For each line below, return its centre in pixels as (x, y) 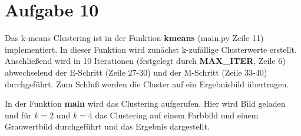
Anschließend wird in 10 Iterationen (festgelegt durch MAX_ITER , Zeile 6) (145, 61)
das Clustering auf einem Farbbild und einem (177, 115)
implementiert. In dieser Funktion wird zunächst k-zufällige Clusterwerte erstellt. (151, 49)
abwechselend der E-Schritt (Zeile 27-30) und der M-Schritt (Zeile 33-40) (136, 72)
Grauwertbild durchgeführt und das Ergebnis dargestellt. (107, 126)
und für (18, 115)
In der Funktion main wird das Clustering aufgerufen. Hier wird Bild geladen (145, 103)
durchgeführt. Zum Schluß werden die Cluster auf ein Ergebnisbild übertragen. (147, 84)
